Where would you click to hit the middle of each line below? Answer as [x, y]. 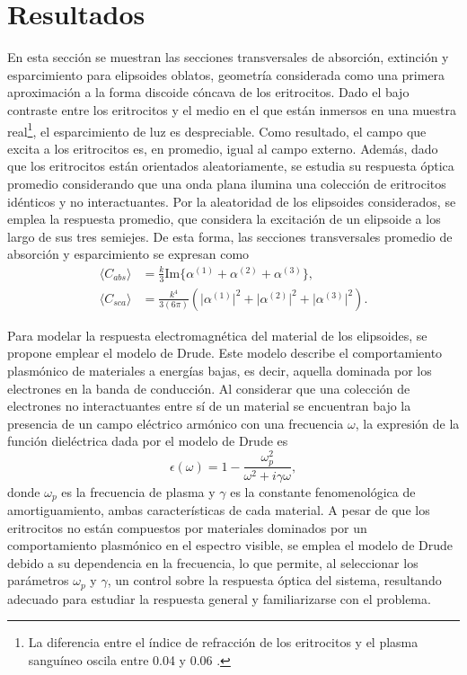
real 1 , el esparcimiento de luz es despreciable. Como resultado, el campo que [217, 129]
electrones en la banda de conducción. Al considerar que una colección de [209, 388]
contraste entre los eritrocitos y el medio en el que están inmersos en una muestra [232, 109]
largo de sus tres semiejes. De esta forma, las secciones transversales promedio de [230, 236]
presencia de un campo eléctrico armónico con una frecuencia [176, 423]
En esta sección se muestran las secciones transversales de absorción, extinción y [228, 57]
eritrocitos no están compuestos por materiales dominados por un [187, 527]
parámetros [38, 580]
